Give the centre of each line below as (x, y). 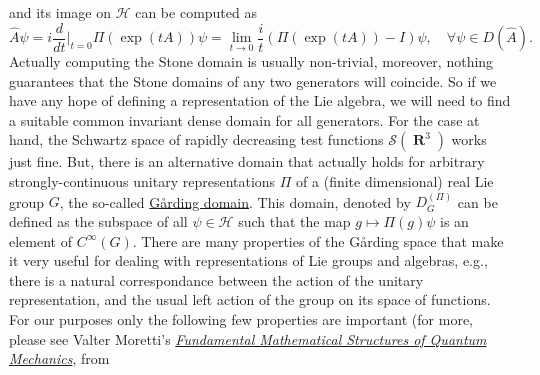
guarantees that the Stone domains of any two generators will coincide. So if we (253, 80)
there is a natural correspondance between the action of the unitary (216, 279)
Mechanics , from (59, 358)
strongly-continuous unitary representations (142, 181)
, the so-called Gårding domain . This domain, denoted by (235, 201)
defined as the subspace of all (98, 221)
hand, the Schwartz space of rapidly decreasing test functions (196, 139)
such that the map (294, 221)
